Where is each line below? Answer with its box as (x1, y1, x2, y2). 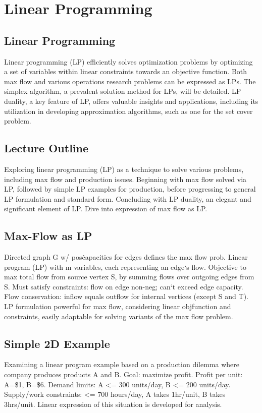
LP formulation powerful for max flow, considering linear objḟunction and (4, 301, 231, 312)
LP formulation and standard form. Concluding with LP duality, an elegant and (4, 193, 251, 204)
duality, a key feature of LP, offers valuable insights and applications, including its (4, 95, 258, 106)
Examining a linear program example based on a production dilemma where (4, 359, 239, 370)
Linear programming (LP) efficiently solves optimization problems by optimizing (4, 56, 253, 67)
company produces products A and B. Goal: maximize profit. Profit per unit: (4, 369, 243, 380)
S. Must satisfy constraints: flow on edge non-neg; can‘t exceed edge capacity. (4, 281, 243, 291)
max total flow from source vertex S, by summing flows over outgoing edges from (4, 271, 254, 282)
